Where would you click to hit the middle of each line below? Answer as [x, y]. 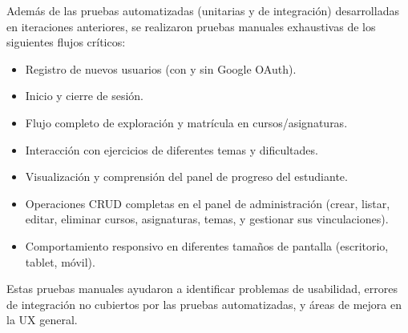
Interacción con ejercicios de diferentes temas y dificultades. [172, 149]
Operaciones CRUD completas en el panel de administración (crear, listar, [208, 203]
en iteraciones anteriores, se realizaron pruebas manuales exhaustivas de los [191, 26]
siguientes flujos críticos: [66, 42]
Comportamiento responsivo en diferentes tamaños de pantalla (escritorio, [207, 245]
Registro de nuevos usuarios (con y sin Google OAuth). [161, 68]
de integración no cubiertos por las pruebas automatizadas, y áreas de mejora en [204, 304]
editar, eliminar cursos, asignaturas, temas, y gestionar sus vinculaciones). [207, 219]
